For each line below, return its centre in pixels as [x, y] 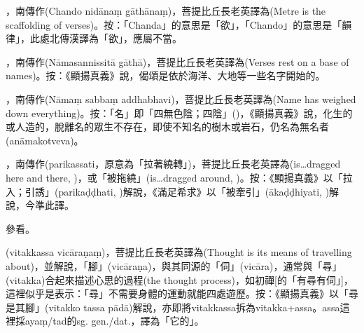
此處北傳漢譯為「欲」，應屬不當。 [106, 38]
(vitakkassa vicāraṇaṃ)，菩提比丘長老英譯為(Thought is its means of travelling [179, 252]
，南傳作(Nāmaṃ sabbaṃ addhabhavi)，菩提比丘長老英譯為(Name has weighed [181, 98]
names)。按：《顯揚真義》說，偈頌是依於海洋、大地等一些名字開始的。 [166, 75]
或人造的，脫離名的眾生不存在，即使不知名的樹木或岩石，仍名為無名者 [167, 127]
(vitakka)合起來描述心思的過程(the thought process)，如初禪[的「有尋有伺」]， [180, 279]
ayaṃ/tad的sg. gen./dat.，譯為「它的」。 [114, 321]
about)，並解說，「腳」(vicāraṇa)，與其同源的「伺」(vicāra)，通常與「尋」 [174, 265]
